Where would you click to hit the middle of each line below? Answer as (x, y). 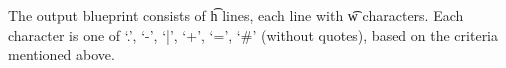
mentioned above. (61, 54)
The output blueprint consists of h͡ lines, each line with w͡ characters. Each (236, 15)
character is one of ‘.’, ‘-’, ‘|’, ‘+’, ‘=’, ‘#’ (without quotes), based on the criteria (253, 34)
